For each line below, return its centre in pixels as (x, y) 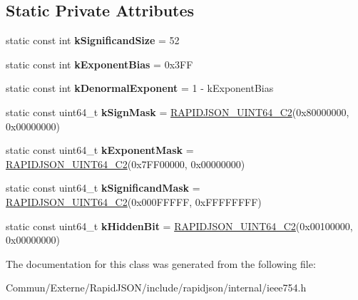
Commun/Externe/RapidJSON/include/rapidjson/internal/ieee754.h (156, 288)
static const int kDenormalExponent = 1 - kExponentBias (140, 88)
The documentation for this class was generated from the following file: (161, 263)
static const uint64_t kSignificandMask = (103, 188)
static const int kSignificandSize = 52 (93, 40)
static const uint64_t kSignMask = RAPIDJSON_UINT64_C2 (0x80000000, (178, 112)
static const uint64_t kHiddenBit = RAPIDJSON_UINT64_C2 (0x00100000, (179, 226)
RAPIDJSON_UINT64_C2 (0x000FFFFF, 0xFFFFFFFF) (134, 201)
